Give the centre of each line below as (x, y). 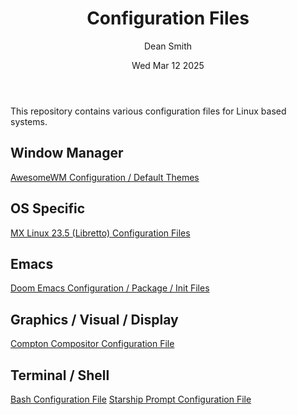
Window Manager (67, 153)
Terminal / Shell (60, 375)
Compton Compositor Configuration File (92, 344)
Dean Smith (168, 46)
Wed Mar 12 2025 (168, 65)
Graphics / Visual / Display (94, 319)
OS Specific (48, 208)
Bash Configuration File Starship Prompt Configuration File (131, 399)
